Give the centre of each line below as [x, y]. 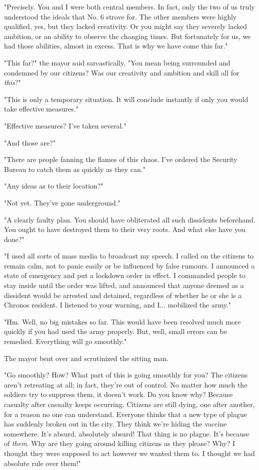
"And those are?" [30, 142]
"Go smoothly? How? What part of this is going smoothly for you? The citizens [126, 375]
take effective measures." [41, 109]
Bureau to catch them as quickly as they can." [75, 169]
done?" [14, 239]
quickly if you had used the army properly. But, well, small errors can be [115, 331]
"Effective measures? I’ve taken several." [65, 125]
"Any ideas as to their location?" [54, 186]
